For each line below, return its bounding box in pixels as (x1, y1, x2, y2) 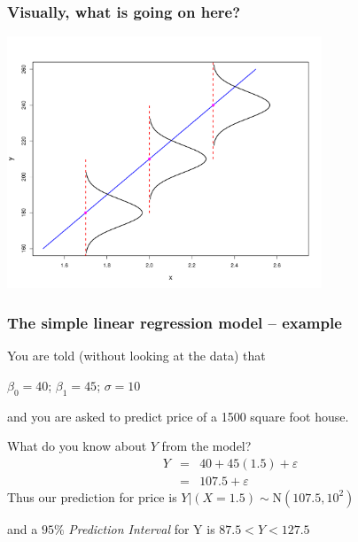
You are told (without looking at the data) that (7, 346, 266, 365)
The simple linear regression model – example (7, 311, 342, 333)
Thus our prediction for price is (7, 487, 177, 506)
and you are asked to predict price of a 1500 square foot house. (7, 406, 349, 425)
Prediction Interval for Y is (68, 519, 215, 538)
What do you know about (7, 437, 147, 455)
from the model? (161, 437, 252, 455)
